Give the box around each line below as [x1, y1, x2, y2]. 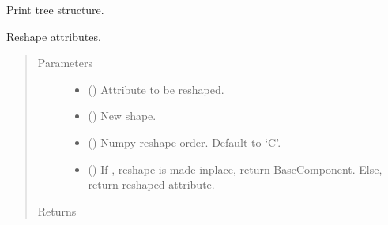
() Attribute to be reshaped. [88, 81, 224, 97]
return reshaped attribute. [88, 176, 215, 193]
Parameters [37, 54, 92, 71]
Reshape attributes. [6, 28, 101, 44]
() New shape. [88, 107, 156, 124]
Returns [37, 202, 77, 219]
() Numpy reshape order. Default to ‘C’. [88, 133, 281, 150]
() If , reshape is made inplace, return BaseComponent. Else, [88, 160, 382, 177]
